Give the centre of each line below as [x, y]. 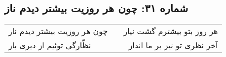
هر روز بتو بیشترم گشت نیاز [171, 31]
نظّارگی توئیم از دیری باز [50, 45]
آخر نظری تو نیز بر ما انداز [173, 45]
